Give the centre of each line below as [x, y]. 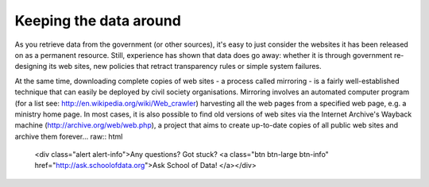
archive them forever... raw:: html [69, 136]
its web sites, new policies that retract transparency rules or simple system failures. [185, 67]
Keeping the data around [98, 21]
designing [31, 67]
